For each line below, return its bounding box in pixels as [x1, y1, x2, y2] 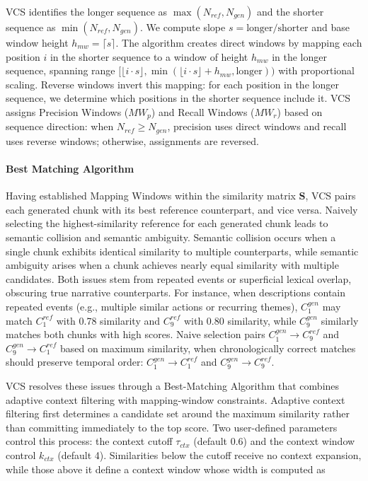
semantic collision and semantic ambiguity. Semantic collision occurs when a [6, 230, 336, 245]
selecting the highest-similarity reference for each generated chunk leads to [6, 216, 328, 231]
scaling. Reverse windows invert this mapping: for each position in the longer [6, 76, 339, 91]
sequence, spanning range [6, 63, 115, 78]
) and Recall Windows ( [151, 104, 255, 119]
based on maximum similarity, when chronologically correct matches [59, 340, 356, 355]
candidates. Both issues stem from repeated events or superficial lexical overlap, [6, 271, 352, 286]
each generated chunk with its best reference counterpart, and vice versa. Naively [6, 202, 358, 216]
